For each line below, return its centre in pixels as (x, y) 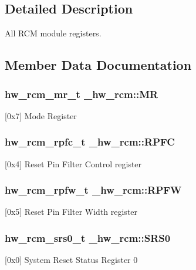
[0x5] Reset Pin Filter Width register (71, 212)
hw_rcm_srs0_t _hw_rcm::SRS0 (88, 237)
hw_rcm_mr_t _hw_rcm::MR (82, 94)
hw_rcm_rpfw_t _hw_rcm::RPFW (93, 190)
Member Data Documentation (98, 65)
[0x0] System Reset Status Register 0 (71, 260)
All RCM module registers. (53, 33)
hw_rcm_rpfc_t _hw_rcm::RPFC (90, 142)
